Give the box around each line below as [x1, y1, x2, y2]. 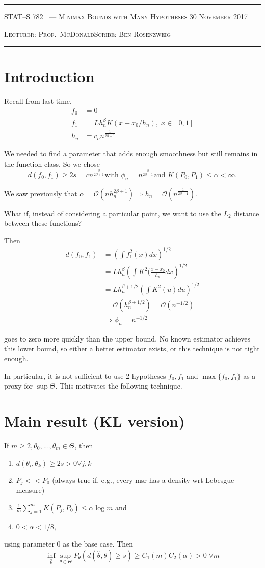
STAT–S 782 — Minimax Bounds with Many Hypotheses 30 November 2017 [4, 11, 248, 21]
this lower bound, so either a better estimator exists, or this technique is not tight [4, 343, 260, 354]
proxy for [4, 380, 33, 391]
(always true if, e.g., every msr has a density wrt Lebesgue [52, 474, 234, 485]
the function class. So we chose [4, 158, 100, 169]
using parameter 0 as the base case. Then [4, 538, 134, 549]
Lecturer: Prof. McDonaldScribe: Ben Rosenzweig [4, 28, 171, 39]
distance [233, 208, 259, 218]
